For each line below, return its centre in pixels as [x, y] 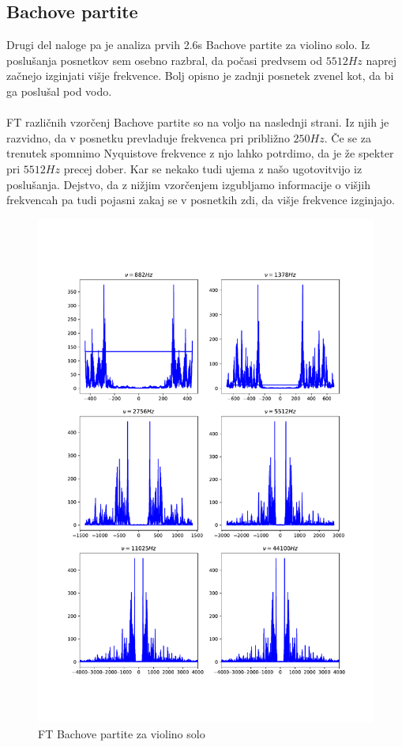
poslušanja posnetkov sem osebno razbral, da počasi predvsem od [165, 60]
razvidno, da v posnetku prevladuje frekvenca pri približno [148, 137]
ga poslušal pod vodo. [59, 91]
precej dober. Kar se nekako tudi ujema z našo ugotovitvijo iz [213, 168]
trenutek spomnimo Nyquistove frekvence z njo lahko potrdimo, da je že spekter [200, 153]
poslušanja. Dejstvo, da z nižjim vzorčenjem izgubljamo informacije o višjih [189, 184]
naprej [381, 60]
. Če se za [348, 137]
